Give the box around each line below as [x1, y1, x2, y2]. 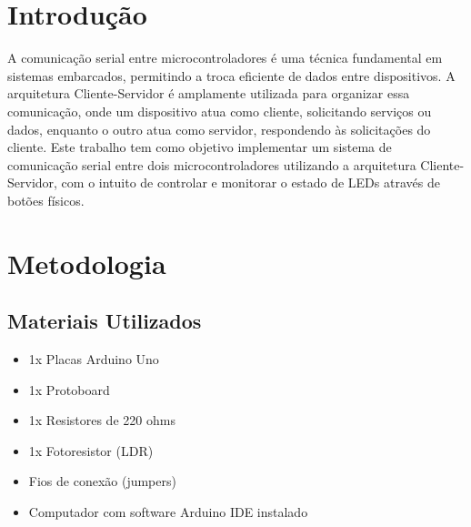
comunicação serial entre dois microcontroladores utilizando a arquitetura [7, 155, 416, 174]
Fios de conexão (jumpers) [28, 471, 176, 491]
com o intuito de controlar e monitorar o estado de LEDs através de [61, 173, 440, 192]
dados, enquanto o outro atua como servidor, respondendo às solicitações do [7, 119, 431, 138]
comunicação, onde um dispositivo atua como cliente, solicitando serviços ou [7, 101, 432, 120]
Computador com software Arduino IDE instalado [28, 502, 308, 522]
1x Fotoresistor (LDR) [28, 441, 154, 460]
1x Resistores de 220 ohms [28, 410, 175, 430]
